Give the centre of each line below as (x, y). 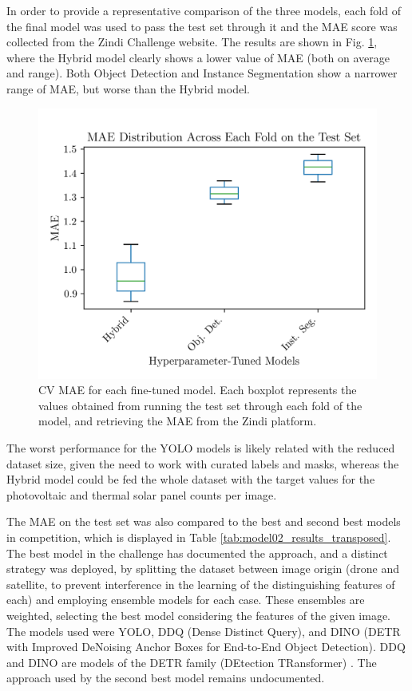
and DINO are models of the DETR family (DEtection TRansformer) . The (192, 662)
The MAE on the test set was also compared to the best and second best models (204, 521)
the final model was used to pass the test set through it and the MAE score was (202, 26)
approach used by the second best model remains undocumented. (166, 678)
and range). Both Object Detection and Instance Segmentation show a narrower (202, 73)
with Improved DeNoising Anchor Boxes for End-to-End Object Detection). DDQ (206, 647)
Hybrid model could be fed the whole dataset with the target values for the (191, 479)
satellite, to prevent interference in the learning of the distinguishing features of (201, 584)
